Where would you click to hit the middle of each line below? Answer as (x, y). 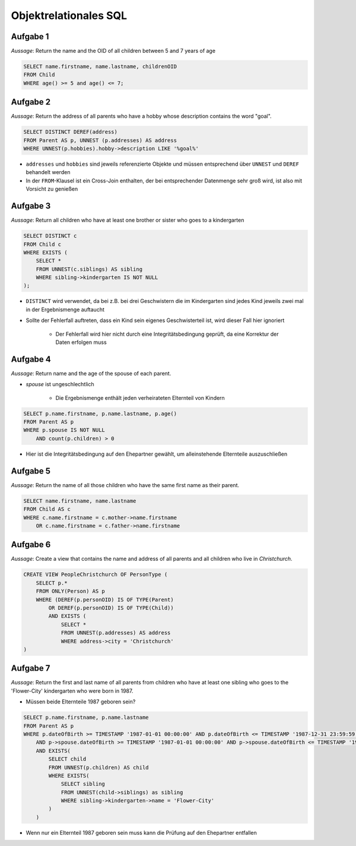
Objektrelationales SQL (69, 15)
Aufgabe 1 (30, 37)
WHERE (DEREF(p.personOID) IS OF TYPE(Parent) (105, 599)
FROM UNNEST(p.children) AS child (98, 767)
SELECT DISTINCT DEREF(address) (71, 132)
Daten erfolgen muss (81, 342)
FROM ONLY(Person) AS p (70, 591)
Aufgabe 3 (31, 206)
